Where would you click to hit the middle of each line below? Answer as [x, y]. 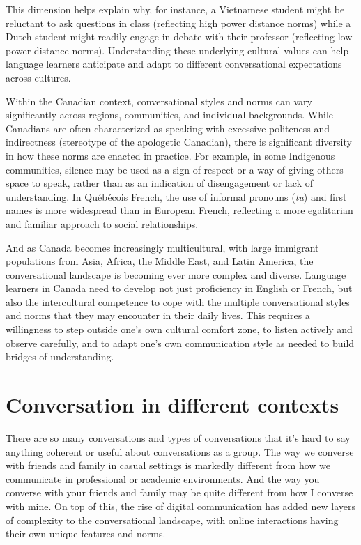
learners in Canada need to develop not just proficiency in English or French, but [179, 288]
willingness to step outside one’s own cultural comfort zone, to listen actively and [179, 329]
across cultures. [38, 77]
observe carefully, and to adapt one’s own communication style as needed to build [180, 343]
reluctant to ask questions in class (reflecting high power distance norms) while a [178, 23]
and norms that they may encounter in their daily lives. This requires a [158, 315]
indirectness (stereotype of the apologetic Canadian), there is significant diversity [179, 142]
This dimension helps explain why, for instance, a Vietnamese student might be [175, 9]
